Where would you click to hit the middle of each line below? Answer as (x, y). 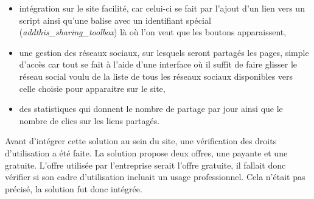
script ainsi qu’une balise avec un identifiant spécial (115, 20)
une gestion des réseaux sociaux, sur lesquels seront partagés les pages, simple (164, 52)
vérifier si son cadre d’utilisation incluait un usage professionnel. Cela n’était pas (155, 177)
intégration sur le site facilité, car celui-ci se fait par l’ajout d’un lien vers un (162, 8)
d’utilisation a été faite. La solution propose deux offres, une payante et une (146, 152)
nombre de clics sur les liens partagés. (89, 120)
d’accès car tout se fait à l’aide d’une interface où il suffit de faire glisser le (158, 64)
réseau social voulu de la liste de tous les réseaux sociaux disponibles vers (156, 76)
